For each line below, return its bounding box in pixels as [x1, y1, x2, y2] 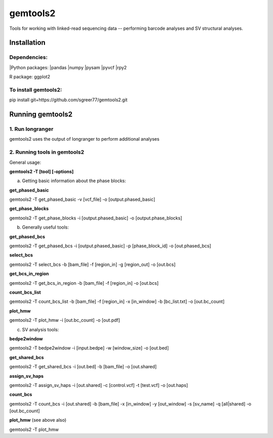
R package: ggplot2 [9, 74, 51, 80]
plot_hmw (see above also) [9, 417, 67, 423]
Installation [9, 38, 45, 47]
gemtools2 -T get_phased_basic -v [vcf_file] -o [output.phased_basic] [9, 196, 155, 202]
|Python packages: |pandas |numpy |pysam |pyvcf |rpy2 [9, 64, 127, 70]
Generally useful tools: [22, 224, 69, 230]
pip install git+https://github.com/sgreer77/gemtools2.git [9, 97, 128, 103]
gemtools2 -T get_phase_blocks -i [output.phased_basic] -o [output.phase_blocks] [9, 215, 183, 221]
